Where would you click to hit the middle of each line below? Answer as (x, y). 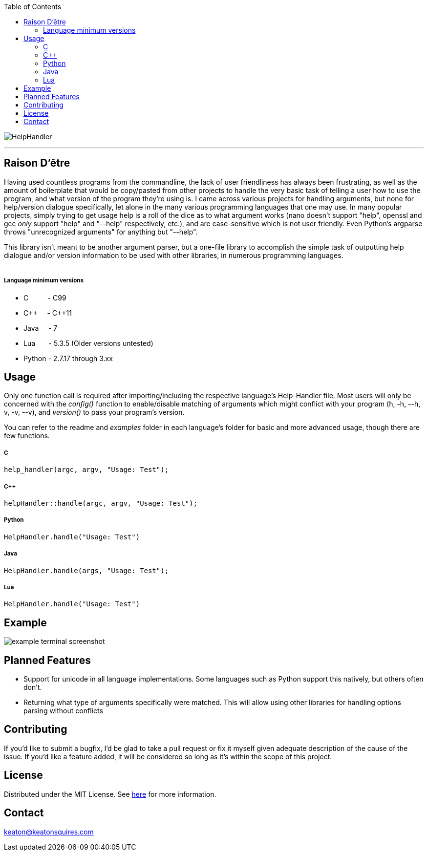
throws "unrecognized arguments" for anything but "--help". (101, 232)
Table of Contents (33, 7)
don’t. (33, 687)
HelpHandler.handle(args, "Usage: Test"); (86, 570)
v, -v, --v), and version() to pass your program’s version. (94, 412)
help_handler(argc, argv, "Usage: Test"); (86, 470)
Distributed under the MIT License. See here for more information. (110, 794)
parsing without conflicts (63, 711)
